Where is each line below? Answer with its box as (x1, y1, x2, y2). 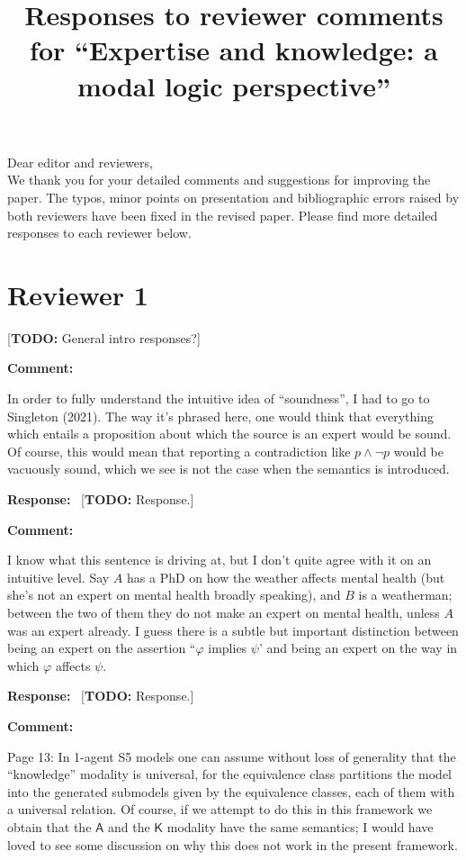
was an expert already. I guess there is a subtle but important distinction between (7, 620, 459, 639)
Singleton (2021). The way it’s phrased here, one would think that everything (7, 406, 434, 425)
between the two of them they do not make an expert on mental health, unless (7, 602, 440, 621)
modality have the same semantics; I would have (166, 817, 434, 836)
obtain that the (7, 817, 92, 836)
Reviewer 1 (7, 276, 148, 312)
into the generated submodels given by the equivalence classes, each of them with (7, 782, 455, 801)
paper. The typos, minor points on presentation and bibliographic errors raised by (7, 187, 460, 206)
